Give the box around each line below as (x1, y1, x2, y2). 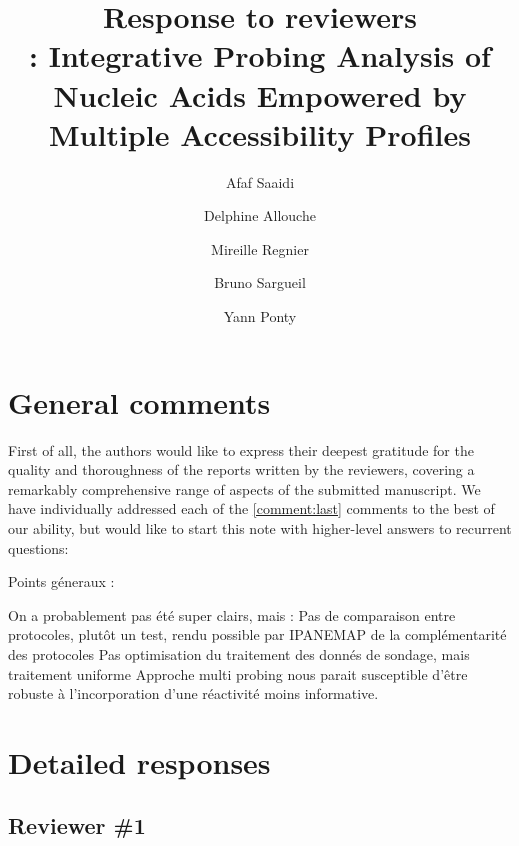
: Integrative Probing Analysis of (29, 35, 491, 76)
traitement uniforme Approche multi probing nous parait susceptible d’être (8, 663, 468, 684)
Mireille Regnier (211, 238, 309, 259)
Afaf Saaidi (225, 171, 295, 192)
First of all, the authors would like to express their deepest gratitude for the (8, 439, 474, 460)
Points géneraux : (8, 571, 115, 592)
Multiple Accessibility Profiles (48, 113, 472, 154)
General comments (8, 381, 271, 422)
